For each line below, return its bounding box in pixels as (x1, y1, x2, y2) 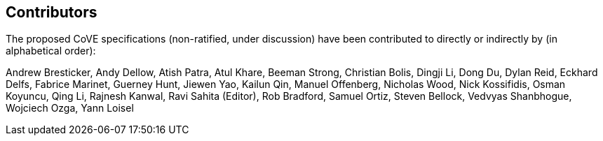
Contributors (6, 3, 97, 21)
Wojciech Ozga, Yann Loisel (6, 102, 134, 114)
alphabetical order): (6, 45, 96, 57)
